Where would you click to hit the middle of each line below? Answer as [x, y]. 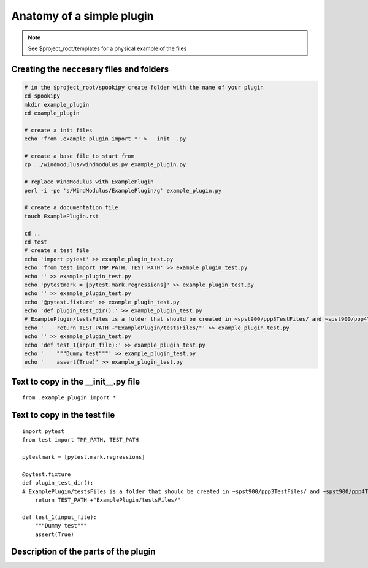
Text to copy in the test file [63, 415]
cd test [36, 242]
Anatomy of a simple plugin [82, 16]
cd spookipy [42, 96]
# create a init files [58, 130]
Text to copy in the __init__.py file [76, 381]
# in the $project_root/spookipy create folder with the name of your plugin [144, 87]
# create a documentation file [71, 208]
